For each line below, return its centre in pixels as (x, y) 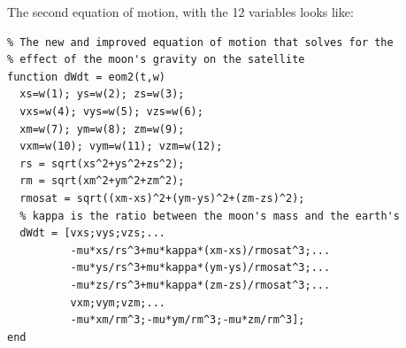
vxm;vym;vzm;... (118, 302)
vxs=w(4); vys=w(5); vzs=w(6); (111, 111)
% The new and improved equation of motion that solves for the (200, 42)
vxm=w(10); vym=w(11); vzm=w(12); (121, 147)
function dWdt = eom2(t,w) (86, 77)
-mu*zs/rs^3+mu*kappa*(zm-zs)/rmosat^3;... (200, 285)
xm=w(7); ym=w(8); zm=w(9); (102, 129)
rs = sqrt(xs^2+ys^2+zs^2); (102, 163)
